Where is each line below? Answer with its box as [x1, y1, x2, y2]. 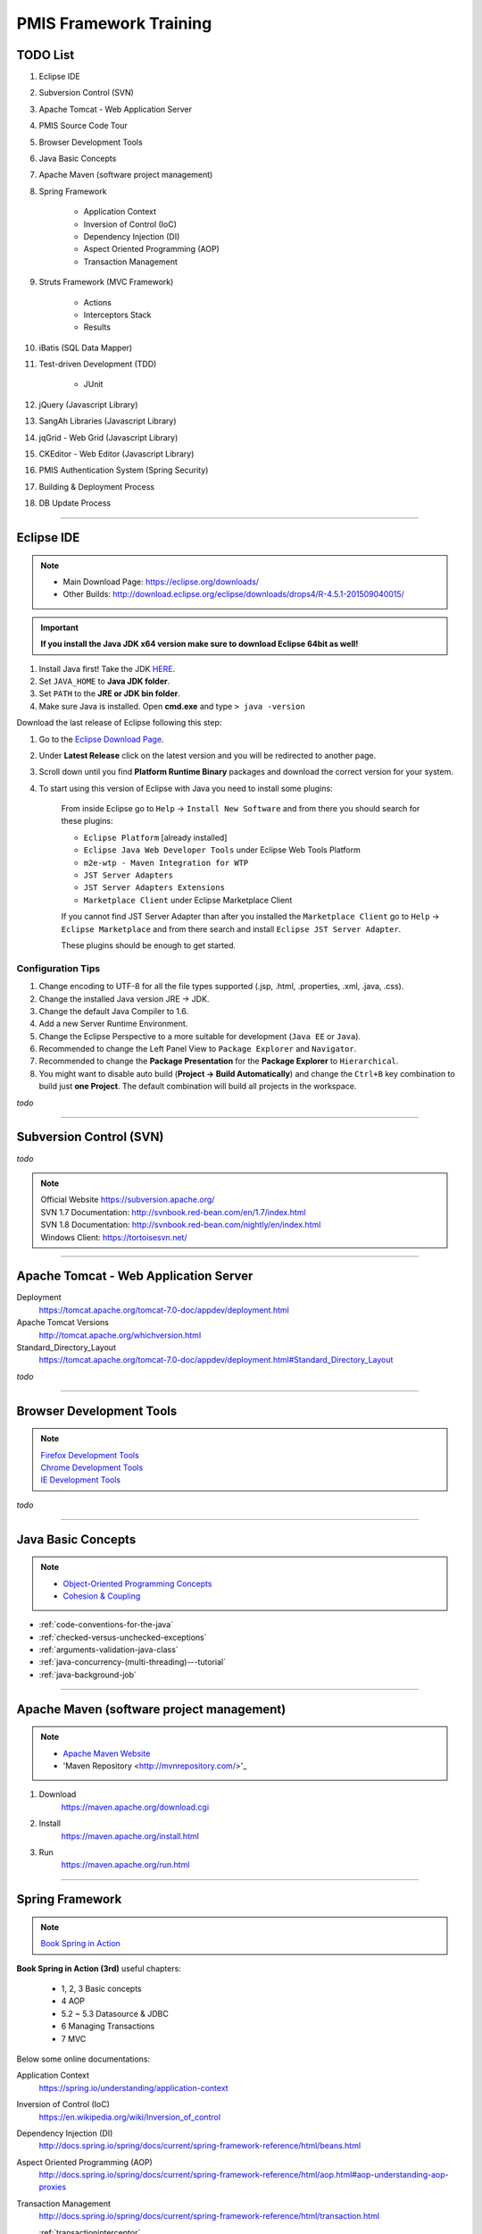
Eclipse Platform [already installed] [83, 832, 228, 843]
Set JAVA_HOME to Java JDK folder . [38, 676, 170, 686]
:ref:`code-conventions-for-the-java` [38, 1619, 174, 1630]
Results [83, 322, 112, 332]
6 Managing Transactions [61, 2020, 155, 2032]
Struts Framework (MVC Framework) [38, 277, 174, 288]
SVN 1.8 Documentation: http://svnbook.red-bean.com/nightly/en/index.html [40, 1220, 321, 1230]
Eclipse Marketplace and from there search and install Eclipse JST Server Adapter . [61, 923, 402, 934]
